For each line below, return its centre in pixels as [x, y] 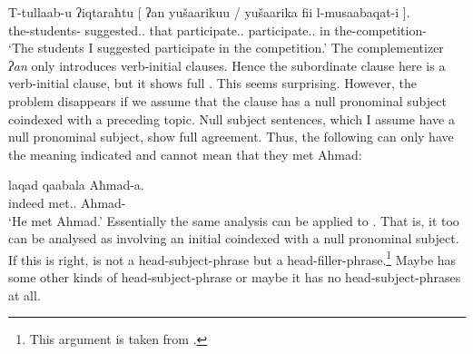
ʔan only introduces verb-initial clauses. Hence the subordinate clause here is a [227, 65]
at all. [25, 295]
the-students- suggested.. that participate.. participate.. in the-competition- [217, 29]
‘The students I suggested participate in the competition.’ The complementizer [226, 48]
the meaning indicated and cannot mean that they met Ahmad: [185, 154]
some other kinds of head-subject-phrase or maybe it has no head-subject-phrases [235, 276]
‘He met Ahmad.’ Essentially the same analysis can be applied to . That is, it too [234, 220]
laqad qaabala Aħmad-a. [76, 185]
